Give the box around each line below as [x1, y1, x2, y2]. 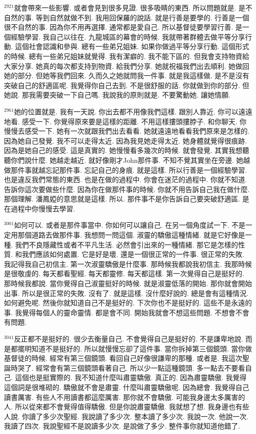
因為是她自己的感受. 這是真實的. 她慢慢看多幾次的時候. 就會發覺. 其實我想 [4, 145, 243, 155]
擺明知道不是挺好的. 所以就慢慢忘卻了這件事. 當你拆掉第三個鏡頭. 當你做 [17, 343, 252, 353]
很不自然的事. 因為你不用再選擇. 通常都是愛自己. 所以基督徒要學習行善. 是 [4, 22, 243, 32]
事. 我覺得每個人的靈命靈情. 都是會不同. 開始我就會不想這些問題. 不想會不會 [4, 307, 250, 317]
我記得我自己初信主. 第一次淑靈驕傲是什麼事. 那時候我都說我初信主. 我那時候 [4, 258, 252, 269]
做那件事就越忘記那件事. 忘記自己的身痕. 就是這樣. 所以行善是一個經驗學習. [4, 164, 247, 175]
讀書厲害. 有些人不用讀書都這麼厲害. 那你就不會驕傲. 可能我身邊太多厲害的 [4, 391, 245, 402]
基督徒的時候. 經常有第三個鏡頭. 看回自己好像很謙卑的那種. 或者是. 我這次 [4, 353, 243, 363]
